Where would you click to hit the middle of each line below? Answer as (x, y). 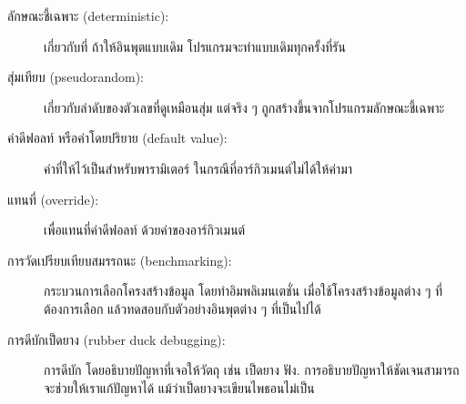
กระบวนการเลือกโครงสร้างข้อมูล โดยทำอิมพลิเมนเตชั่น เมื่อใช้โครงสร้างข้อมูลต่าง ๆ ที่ (243, 291)
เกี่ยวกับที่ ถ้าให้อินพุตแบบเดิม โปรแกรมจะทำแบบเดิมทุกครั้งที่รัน (195, 46)
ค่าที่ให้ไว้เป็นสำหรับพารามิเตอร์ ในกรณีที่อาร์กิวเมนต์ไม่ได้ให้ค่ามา (198, 168)
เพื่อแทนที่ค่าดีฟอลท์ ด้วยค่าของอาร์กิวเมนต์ (145, 230)
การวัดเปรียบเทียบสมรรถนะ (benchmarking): (120, 260)
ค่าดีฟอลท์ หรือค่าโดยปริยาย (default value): (117, 138)
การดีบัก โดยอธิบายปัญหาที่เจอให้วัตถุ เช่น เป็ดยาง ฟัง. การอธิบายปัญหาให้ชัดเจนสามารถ (252, 370)
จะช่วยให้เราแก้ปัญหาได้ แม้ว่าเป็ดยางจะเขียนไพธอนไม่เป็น (179, 387)
